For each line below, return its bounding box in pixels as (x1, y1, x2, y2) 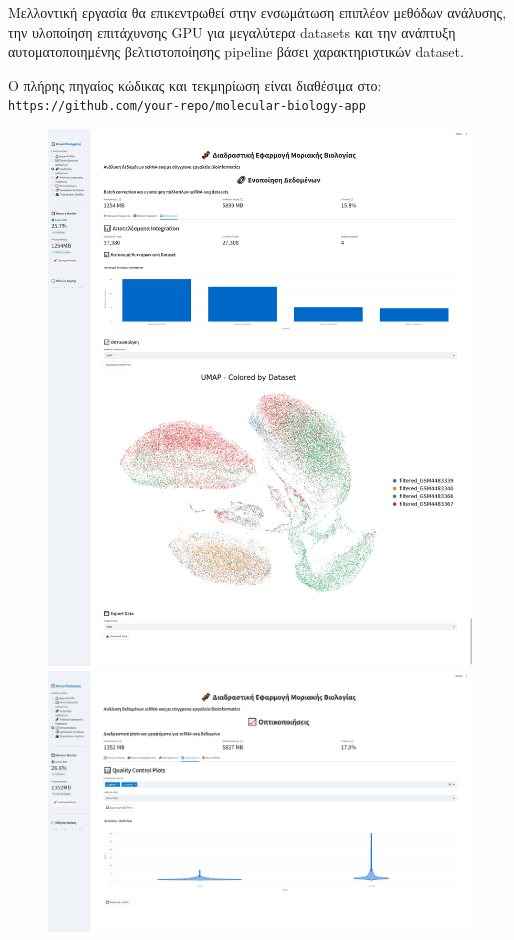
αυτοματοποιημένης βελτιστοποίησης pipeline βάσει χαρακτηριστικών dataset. (8, 41, 464, 62)
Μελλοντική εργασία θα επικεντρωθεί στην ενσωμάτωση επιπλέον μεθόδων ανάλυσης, (8, 2, 507, 22)
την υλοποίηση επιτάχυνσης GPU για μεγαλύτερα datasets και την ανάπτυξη (8, 21, 456, 42)
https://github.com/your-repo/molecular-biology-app (8, 99, 366, 114)
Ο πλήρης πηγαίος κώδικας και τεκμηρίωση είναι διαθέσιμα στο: (8, 74, 382, 95)
